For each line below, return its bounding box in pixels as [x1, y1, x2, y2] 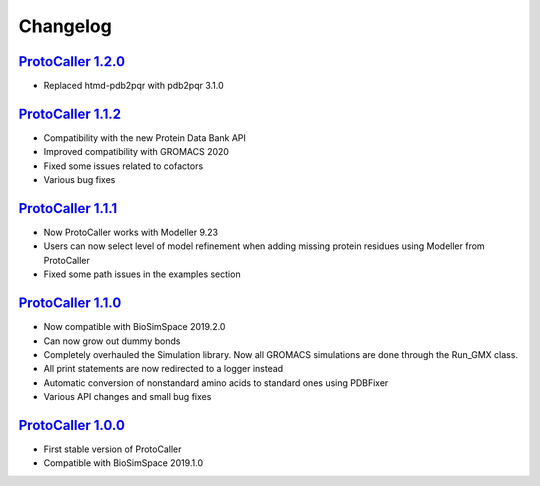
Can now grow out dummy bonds [43, 335, 181, 347]
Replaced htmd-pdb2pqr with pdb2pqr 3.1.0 [43, 80, 224, 92]
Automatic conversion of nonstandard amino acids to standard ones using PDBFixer [43, 376, 389, 389]
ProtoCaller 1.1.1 [18, 200, 118, 217]
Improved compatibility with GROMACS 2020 [43, 146, 230, 158]
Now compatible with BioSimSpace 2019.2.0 [43, 321, 226, 333]
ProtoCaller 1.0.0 [18, 416, 125, 434]
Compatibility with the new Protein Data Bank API [43, 131, 247, 144]
